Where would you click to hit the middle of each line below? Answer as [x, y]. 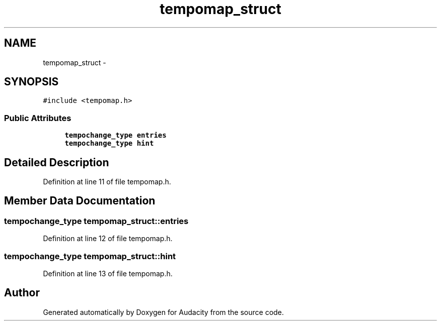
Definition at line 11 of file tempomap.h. [107, 182]
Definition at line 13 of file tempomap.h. [108, 274]
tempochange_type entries [116, 135]
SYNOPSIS [31, 82]
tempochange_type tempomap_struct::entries [96, 221]
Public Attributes [38, 118]
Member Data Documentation [80, 201]
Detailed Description [57, 162]
